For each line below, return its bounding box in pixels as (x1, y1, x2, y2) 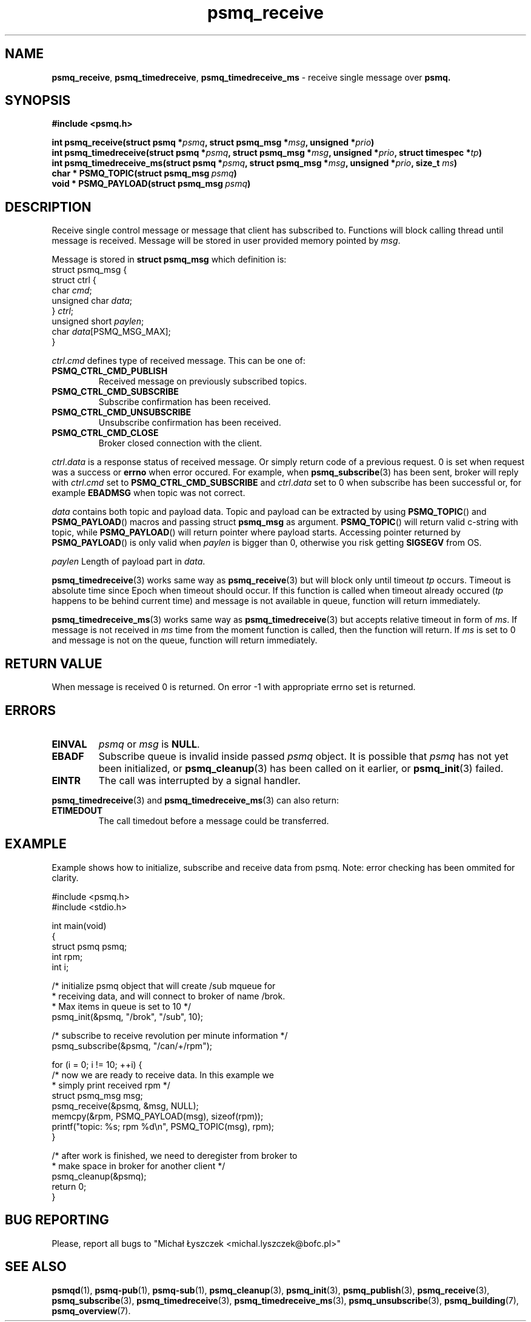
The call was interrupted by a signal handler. (98, 774, 301, 787)
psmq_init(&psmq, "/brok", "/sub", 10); (52, 1011, 203, 1022)
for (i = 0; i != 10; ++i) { (52, 1059, 142, 1070)
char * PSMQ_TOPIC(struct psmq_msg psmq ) (52, 168, 237, 179)
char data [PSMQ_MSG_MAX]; (52, 326, 171, 337)
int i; (52, 961, 69, 972)
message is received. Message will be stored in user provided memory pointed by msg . (52, 235, 401, 246)
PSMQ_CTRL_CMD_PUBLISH (52, 366, 168, 377)
